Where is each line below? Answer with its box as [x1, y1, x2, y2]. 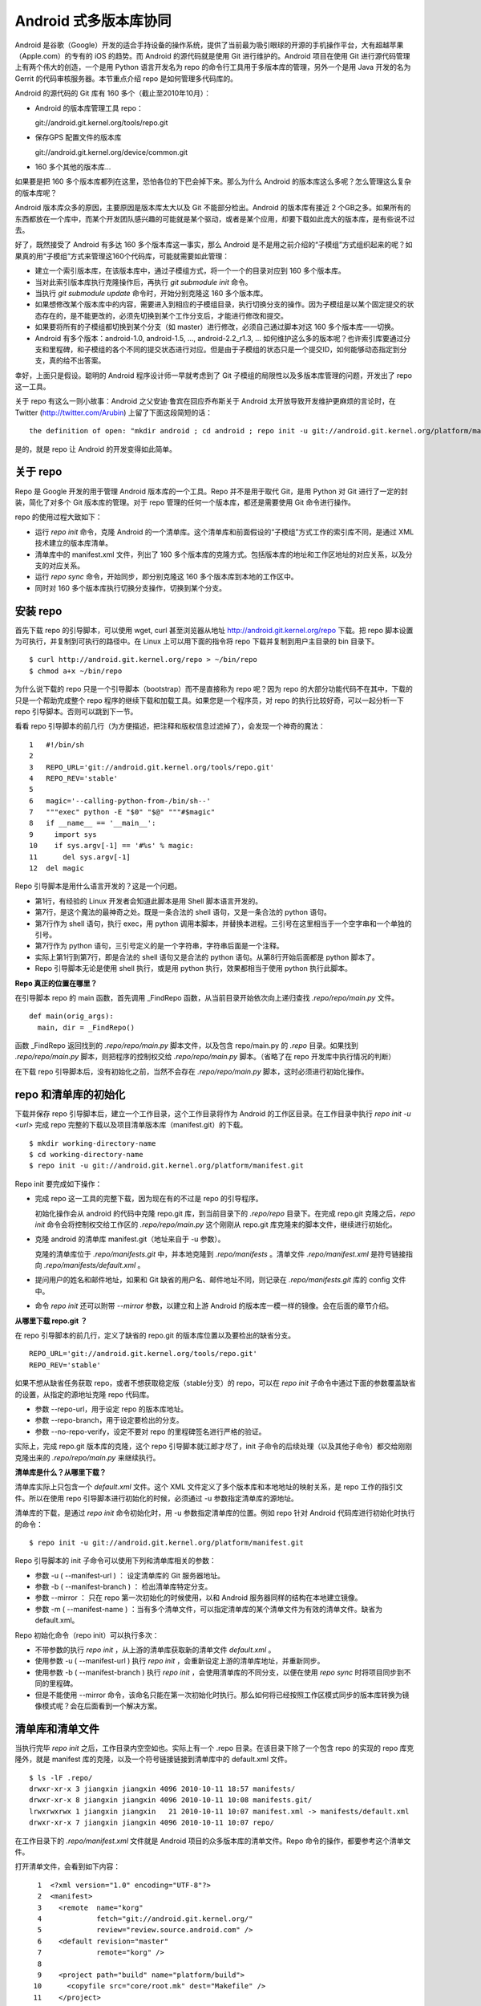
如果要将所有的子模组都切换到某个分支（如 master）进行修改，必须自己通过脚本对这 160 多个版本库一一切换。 [34, 322, 398, 332]
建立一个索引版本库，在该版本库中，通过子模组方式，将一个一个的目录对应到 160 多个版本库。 [34, 266, 346, 276]
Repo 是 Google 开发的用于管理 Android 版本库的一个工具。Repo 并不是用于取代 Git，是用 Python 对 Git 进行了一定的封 [14, 486, 408, 496]
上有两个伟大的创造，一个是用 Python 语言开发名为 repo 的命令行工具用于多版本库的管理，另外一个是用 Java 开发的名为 [14, 63, 411, 72]
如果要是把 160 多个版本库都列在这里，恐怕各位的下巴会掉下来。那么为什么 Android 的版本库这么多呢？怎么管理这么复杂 [14, 177, 412, 186]
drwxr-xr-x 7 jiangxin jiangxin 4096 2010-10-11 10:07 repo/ [29, 1818, 274, 1827]
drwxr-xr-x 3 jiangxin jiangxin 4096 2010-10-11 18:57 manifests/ [29, 1785, 296, 1793]
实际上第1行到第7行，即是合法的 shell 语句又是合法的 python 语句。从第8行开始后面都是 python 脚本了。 [34, 952, 380, 962]
